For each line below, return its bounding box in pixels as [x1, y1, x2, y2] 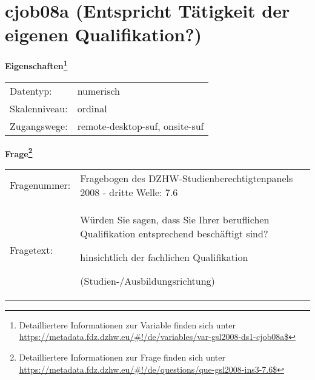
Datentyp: [10, 83, 52, 98]
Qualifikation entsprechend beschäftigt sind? [80, 226, 268, 240]
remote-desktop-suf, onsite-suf [77, 118, 204, 133]
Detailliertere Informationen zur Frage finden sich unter [19, 351, 226, 363]
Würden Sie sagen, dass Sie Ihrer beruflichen [80, 212, 270, 226]
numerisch [77, 83, 120, 98]
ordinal [77, 101, 107, 115]
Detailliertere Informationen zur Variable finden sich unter [19, 318, 236, 331]
